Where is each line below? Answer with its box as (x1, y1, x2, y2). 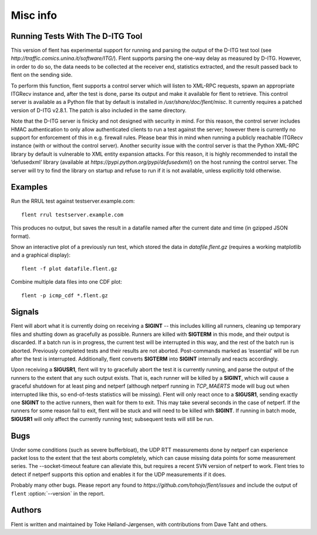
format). (11, 233, 31, 240)
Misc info (11, 9, 58, 22)
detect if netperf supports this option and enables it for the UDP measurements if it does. (11, 470, 227, 478)
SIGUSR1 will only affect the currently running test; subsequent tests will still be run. (11, 415, 214, 422)
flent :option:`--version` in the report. (11, 490, 105, 497)
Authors (11, 505, 42, 515)
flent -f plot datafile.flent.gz (21, 265, 117, 272)
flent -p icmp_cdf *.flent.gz (21, 292, 109, 299)
